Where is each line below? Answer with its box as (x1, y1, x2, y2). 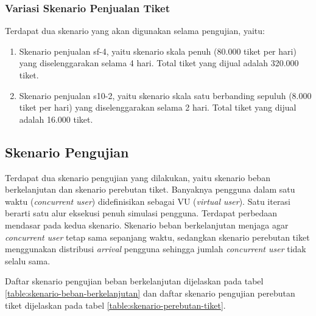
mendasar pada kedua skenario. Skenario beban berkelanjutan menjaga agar (5, 218, 289, 231)
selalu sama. (5, 254, 51, 267)
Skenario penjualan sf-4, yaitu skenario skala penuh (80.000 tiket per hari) (19, 44, 297, 57)
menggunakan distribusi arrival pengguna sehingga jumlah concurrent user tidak (5, 242, 306, 255)
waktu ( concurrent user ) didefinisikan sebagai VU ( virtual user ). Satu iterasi (5, 194, 290, 207)
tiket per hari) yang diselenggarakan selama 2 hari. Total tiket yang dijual (19, 101, 297, 114)
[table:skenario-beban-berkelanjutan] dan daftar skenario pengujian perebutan (5, 286, 295, 299)
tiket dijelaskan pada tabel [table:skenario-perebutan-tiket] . (5, 298, 226, 311)
